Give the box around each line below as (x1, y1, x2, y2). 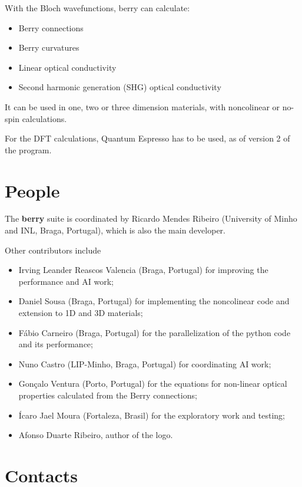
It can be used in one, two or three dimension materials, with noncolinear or (5, 100, 280, 113)
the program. (5, 143, 52, 156)
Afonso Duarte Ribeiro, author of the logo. (18, 429, 173, 441)
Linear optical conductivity (18, 61, 117, 73)
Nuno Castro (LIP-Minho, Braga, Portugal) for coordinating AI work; (18, 357, 271, 370)
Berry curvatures (18, 41, 79, 54)
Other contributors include (5, 244, 101, 256)
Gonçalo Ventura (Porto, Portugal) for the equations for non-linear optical (18, 377, 287, 390)
